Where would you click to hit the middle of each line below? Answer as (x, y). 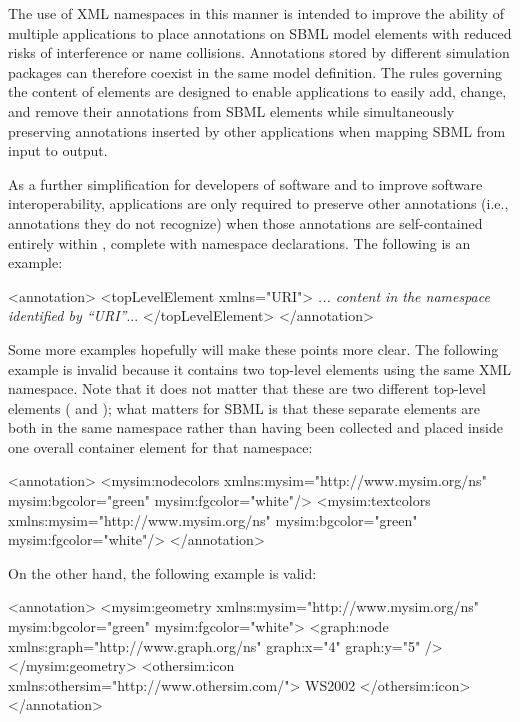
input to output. (58, 150)
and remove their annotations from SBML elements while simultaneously (231, 110)
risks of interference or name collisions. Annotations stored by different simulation (259, 52)
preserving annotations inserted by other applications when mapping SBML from (257, 130)
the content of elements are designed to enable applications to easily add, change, (257, 91)
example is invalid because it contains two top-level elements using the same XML (260, 368)
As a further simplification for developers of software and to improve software (245, 183)
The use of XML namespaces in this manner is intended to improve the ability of (256, 13)
